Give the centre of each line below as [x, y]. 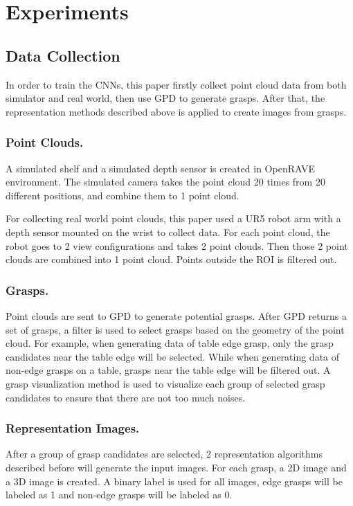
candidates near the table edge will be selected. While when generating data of [173, 356]
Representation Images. [73, 428]
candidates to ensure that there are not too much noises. [126, 397]
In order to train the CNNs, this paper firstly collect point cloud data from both [176, 84]
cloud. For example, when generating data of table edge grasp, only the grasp [170, 343]
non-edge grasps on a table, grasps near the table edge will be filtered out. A [168, 370]
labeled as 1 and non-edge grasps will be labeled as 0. [119, 495]
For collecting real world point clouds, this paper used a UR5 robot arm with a [173, 218]
